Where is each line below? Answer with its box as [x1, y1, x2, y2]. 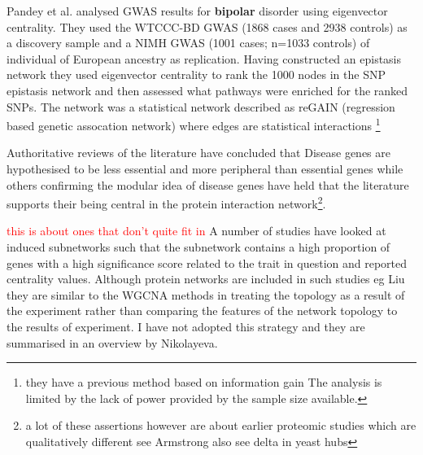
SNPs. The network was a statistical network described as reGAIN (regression [7, 98, 395, 115]
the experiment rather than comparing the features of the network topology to [7, 302, 398, 319]
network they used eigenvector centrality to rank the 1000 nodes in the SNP [7, 66, 386, 83]
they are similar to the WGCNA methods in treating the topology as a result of [7, 286, 405, 303]
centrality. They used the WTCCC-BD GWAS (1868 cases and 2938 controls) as [7, 18, 408, 35]
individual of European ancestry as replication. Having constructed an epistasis [7, 50, 402, 67]
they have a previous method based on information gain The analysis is [25, 374, 382, 391]
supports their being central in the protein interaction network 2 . [7, 193, 326, 212]
